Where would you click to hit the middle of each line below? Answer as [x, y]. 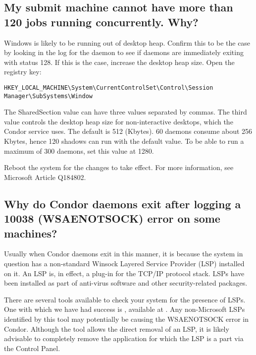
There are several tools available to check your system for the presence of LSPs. [125, 299]
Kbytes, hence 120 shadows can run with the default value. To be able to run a [124, 141]
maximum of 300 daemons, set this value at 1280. [79, 150]
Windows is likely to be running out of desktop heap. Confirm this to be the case [127, 42]
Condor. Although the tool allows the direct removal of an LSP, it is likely [117, 328]
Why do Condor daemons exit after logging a [123, 204]
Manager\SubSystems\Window [48, 96]
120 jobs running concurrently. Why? [101, 22]
